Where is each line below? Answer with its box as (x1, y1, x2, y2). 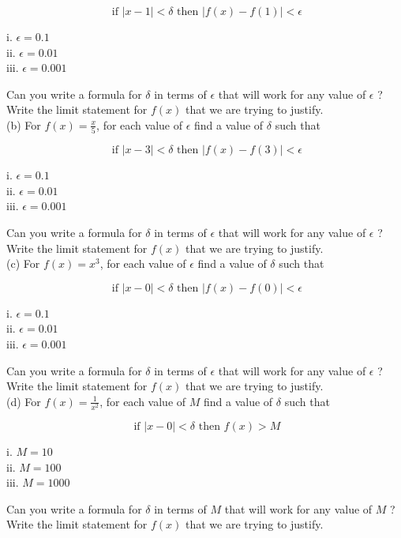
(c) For (6, 255, 40, 272)
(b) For (6, 116, 41, 133)
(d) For (6, 393, 41, 409)
